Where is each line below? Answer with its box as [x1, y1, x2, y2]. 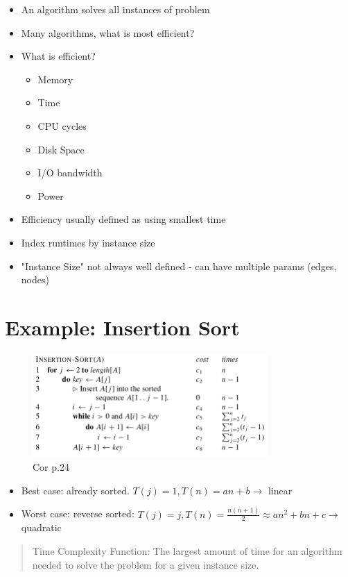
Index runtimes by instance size [21, 235, 155, 249]
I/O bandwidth [37, 165, 103, 180]
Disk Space [37, 142, 85, 156]
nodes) [21, 272, 49, 287]
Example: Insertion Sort [5, 312, 240, 341]
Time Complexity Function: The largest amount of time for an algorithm [32, 544, 342, 558]
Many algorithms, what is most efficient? [21, 25, 195, 40]
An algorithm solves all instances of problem [21, 2, 210, 16]
